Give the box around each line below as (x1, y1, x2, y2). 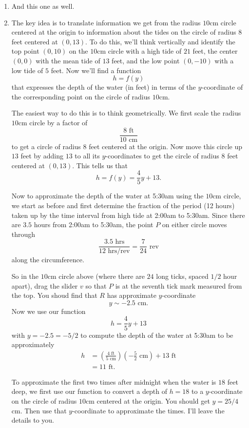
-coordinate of (201, 82, 243, 92)
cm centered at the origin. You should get (86, 395, 210, 406)
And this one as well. (11, 1, 75, 11)
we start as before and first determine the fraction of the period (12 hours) (11, 200, 235, 211)
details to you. (11, 415, 54, 425)
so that (85, 280, 107, 291)
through (11, 229, 36, 239)
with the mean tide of (36, 55, 100, 65)
